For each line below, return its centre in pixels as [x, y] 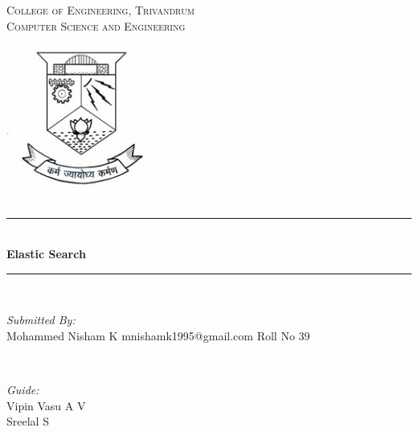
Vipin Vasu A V [46, 405]
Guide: [23, 390]
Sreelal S [28, 421]
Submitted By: [41, 320]
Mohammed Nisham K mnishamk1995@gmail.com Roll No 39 [158, 335]
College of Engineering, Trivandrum [100, 10]
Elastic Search [46, 254]
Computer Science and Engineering [96, 25]
